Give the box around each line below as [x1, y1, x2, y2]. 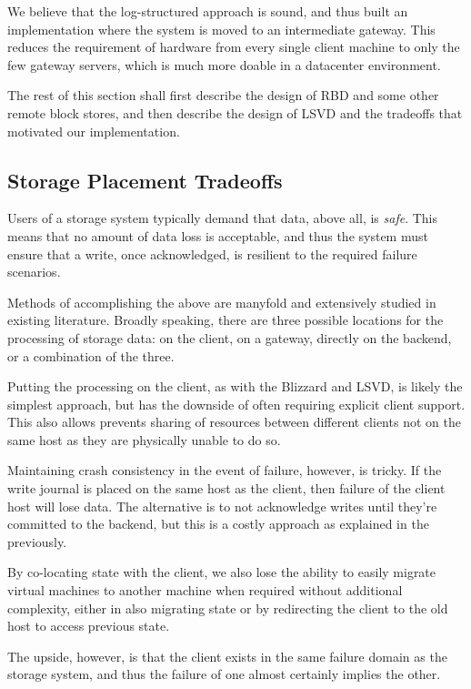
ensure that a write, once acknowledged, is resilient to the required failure [7, 244, 417, 263]
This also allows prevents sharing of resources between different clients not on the [7, 412, 461, 431]
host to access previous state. [7, 616, 170, 635]
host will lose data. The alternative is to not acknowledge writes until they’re [7, 496, 437, 515]
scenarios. [7, 262, 61, 281]
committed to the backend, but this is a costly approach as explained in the [7, 514, 429, 533]
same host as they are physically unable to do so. [7, 430, 281, 449]
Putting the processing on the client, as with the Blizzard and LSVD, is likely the [7, 377, 463, 396]
